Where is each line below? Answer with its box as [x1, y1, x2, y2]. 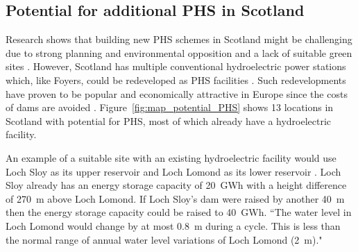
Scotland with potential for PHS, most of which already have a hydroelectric [6, 113, 332, 128]
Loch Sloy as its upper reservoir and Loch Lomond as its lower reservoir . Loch [6, 164, 341, 178]
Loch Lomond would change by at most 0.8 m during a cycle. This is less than [6, 218, 341, 233]
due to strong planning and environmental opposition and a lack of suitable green [6, 45, 352, 60]
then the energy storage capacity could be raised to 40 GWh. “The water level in [6, 205, 352, 219]
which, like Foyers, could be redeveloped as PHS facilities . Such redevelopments [6, 72, 346, 87]
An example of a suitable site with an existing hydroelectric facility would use [6, 150, 336, 165]
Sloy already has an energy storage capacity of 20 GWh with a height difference [6, 178, 347, 192]
